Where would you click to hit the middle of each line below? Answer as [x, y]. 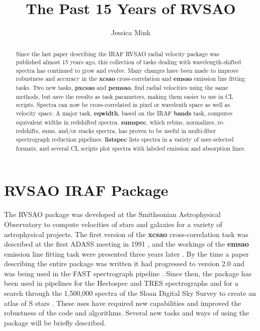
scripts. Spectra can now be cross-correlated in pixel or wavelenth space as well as [123, 105]
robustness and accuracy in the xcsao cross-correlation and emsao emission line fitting [131, 79]
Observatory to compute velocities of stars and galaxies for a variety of [113, 224]
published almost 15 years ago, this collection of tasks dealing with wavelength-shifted [128, 62]
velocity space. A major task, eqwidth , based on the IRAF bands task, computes [124, 114]
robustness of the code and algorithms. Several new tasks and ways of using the [127, 313]
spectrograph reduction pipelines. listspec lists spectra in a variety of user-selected [125, 140]
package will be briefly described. [55, 322]
